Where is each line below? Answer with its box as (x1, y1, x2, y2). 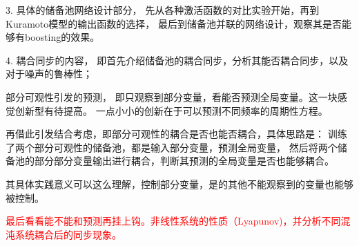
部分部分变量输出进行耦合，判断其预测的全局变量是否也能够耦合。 (34, 153, 334, 168)
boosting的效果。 (24, 30, 100, 44)
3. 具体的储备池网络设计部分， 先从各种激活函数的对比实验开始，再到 (6, 3, 320, 17)
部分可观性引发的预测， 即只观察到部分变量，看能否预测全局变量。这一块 (6, 89, 338, 104)
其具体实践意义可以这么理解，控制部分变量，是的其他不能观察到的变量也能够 (6, 176, 353, 191)
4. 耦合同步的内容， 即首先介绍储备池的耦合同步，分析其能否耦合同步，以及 (6, 53, 349, 67)
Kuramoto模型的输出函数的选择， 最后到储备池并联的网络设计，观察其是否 (6, 16, 342, 30)
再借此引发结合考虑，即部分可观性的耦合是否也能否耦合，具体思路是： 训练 (6, 126, 347, 141)
